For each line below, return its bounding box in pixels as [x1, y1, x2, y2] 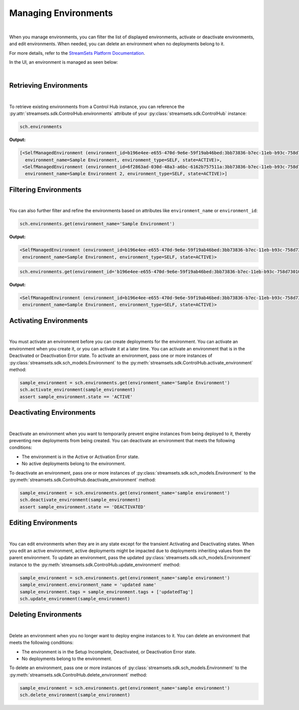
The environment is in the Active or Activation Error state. [21, 454, 140, 460]
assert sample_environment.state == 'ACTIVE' [19, 394, 133, 399]
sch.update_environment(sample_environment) [19, 595, 131, 601]
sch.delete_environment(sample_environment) [19, 692, 131, 698]
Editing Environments [9, 518, 78, 527]
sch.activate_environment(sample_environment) [19, 387, 136, 393]
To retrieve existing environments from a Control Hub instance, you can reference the [9, 104, 185, 110]
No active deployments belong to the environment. [21, 461, 126, 467]
